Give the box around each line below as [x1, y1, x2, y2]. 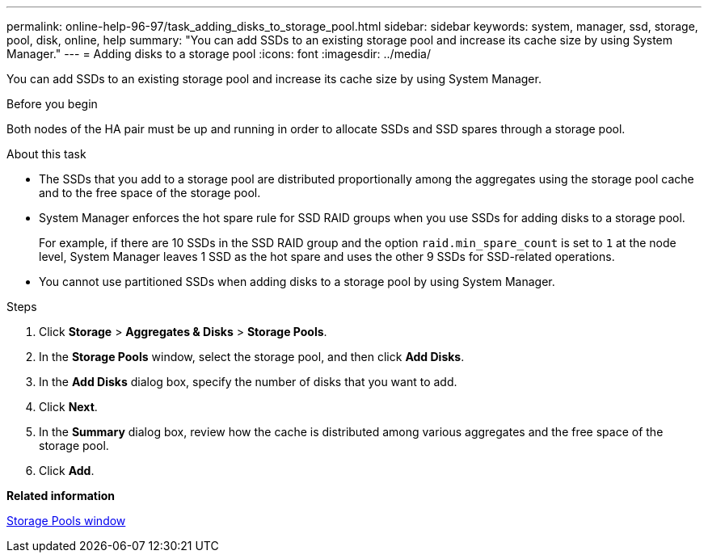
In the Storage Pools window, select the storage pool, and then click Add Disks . [39, 350, 465, 364]
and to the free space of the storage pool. [39, 186, 261, 200]
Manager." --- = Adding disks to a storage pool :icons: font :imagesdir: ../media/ [6, 47, 431, 61]
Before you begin [6, 97, 98, 111]
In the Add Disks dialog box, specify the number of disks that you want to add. [39, 375, 457, 389]
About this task [6, 147, 86, 161]
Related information [6, 489, 116, 502]
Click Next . [39, 400, 98, 414]
